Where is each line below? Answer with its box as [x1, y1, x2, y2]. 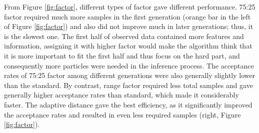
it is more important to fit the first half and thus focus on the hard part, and [4, 50, 240, 60]
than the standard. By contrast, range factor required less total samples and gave [4, 79, 253, 90]
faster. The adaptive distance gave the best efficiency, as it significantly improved [4, 99, 252, 109]
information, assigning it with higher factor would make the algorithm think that [4, 40, 252, 51]
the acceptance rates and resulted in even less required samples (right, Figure [4, 109, 241, 119]
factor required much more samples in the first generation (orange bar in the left [4, 11, 251, 21]
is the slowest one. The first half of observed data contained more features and [4, 30, 244, 41]
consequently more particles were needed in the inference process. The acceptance [4, 60, 254, 70]
